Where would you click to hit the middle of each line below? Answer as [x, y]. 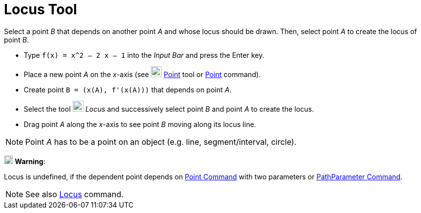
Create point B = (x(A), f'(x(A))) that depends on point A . [128, 89]
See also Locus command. [74, 194]
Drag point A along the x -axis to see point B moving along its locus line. [140, 124]
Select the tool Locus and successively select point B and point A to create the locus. [169, 109]
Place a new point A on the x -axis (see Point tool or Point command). [142, 74]
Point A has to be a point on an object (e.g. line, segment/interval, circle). [161, 142]
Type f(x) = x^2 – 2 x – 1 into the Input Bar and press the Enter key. [144, 55]
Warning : [30, 161]
